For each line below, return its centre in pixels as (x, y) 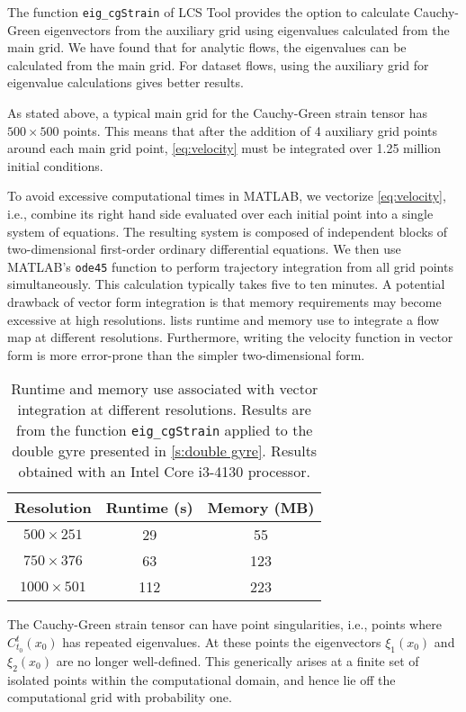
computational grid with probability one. (120, 697)
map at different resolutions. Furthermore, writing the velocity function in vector (230, 337)
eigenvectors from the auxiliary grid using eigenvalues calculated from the (247, 29)
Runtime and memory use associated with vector (165, 389)
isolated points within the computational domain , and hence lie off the (202, 679)
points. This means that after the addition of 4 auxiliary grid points (251, 130)
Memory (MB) (261, 508)
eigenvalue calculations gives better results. (125, 82)
